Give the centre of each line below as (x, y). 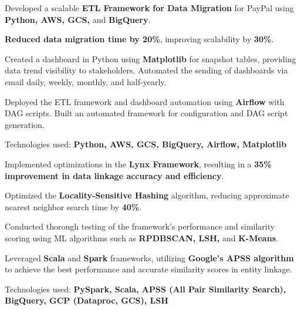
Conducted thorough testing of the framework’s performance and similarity (140, 226)
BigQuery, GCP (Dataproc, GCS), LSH (87, 300)
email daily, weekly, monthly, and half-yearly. (86, 81)
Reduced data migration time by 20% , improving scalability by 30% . (139, 39)
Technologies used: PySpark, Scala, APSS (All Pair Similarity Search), (146, 289)
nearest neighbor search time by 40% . (73, 206)
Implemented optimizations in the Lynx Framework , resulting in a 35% (138, 164)
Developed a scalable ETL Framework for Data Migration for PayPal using (149, 8)
